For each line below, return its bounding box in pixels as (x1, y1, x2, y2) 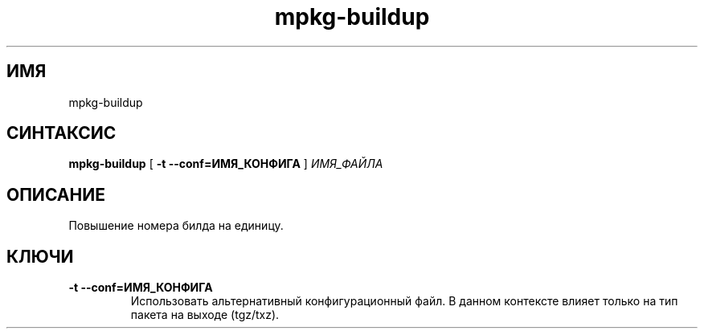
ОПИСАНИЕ (6, 184, 105, 205)
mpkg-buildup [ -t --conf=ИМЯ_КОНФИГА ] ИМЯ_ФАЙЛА (68, 157, 383, 171)
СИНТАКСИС (6, 123, 117, 144)
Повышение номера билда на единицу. (68, 219, 284, 233)
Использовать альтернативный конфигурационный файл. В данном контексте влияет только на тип (130, 294, 678, 308)
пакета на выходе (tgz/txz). (130, 308, 280, 322)
